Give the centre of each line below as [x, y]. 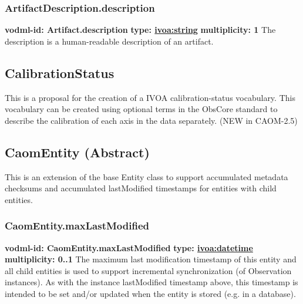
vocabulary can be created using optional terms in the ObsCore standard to [141, 109]
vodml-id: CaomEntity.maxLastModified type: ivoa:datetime [129, 247]
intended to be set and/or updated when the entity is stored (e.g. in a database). [150, 293]
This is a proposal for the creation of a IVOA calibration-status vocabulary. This [150, 97]
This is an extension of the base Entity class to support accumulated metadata [147, 176]
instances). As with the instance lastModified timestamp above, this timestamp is [151, 282]
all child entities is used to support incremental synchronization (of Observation [148, 270]
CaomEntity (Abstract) [77, 152]
